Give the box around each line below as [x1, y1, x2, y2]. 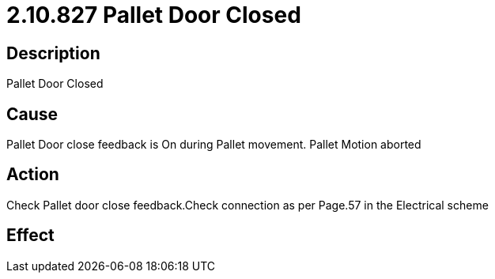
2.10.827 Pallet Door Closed [6, 2, 301, 28]
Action [6, 164, 59, 185]
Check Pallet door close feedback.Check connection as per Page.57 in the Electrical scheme [6, 198, 489, 212]
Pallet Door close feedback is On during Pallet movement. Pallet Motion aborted [6, 138, 421, 152]
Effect [6, 225, 55, 246]
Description [6, 43, 100, 63]
